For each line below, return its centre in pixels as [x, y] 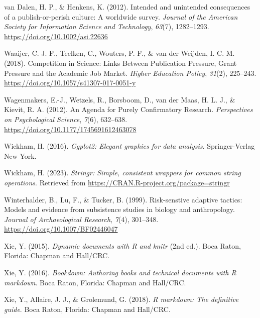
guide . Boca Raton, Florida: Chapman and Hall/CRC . [87, 309]
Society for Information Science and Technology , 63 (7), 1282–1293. [107, 26]
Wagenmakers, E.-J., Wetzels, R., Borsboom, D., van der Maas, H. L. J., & [120, 99]
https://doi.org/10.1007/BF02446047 [61, 229]
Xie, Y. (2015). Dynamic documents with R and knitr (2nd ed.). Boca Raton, [122, 245]
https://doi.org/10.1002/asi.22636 [56, 36]
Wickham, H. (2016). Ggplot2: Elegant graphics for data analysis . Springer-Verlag [129, 146]
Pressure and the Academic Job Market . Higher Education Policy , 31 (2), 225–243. [130, 73]
